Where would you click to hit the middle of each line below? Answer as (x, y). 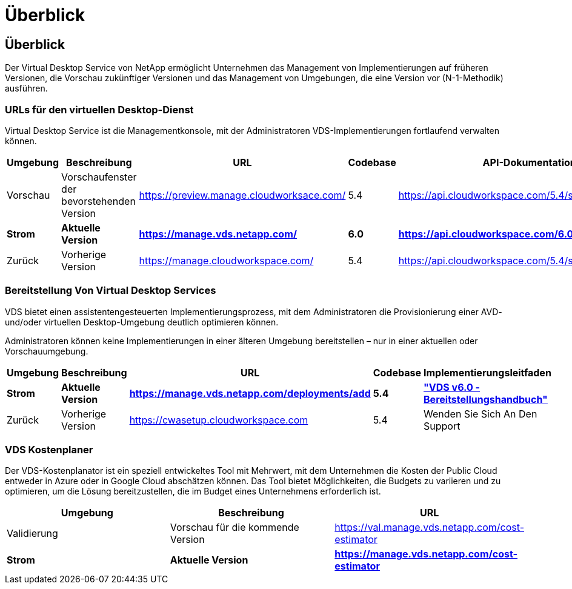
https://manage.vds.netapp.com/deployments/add (250, 393)
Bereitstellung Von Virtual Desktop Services (111, 291)
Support (442, 426)
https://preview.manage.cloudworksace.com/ (242, 195)
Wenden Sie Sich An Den (481, 414)
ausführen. (26, 88)
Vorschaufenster (99, 177)
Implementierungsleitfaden (487, 372)
